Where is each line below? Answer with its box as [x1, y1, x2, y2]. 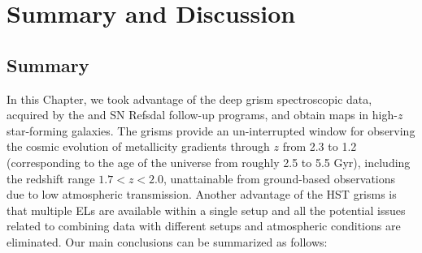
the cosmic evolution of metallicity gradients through [7, 138, 270, 155]
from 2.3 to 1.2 [282, 138, 357, 155]
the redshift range [7, 169, 95, 187]
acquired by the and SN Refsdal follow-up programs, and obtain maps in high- [7, 106, 398, 123]
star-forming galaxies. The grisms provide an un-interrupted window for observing [7, 122, 415, 139]
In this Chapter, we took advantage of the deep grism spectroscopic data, [7, 90, 372, 107]
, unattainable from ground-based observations [163, 169, 396, 187]
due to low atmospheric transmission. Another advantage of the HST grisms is [7, 186, 397, 203]
